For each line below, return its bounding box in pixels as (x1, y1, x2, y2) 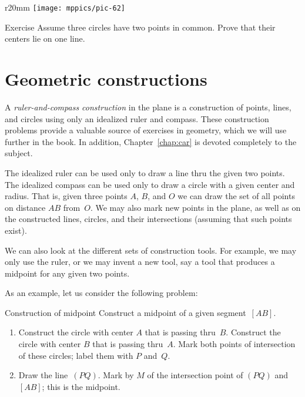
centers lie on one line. (5, 32, 85, 45)
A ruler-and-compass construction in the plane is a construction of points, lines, (5, 100, 291, 113)
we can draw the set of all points (177, 190, 295, 202)
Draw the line (18, 369, 68, 381)
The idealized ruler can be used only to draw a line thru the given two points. (5, 166, 285, 179)
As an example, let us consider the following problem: (5, 287, 198, 299)
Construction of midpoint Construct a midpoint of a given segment (5, 306, 246, 318)
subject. (5, 147, 33, 159)
